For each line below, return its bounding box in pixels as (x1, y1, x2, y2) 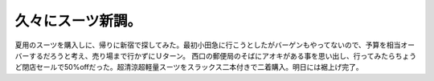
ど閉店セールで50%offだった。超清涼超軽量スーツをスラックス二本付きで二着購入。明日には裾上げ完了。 (14, 63, 363, 72)
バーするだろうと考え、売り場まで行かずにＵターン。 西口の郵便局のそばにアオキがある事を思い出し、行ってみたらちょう (14, 51, 417, 60)
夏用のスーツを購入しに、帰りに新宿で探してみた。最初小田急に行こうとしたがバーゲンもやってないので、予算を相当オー (14, 40, 416, 50)
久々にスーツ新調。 (14, 12, 142, 30)
